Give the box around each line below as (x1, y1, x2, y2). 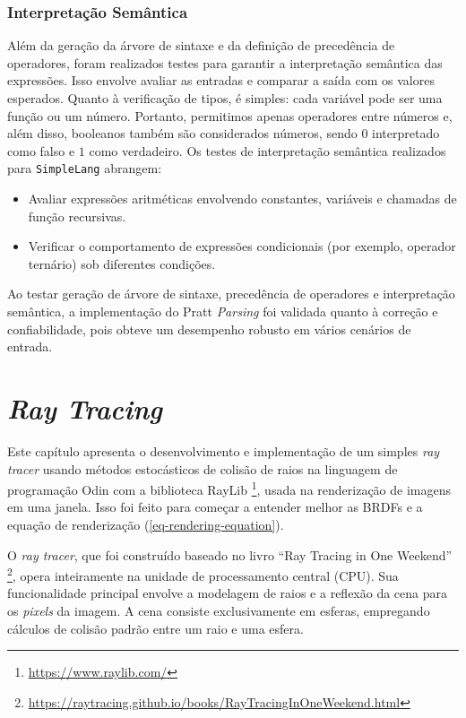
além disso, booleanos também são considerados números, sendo (7, 124, 358, 143)
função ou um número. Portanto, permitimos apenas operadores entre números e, (7, 106, 453, 125)
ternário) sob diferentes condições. (28, 254, 216, 272)
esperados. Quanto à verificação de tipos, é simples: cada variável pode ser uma (7, 89, 443, 107)
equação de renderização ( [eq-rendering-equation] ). (7, 515, 284, 533)
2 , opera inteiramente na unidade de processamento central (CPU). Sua (7, 564, 399, 584)
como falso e (7, 141, 75, 160)
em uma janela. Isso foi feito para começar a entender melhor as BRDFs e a (7, 497, 423, 516)
